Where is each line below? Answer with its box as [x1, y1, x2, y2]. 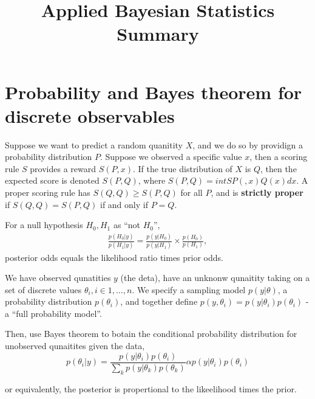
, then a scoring [249, 150, 308, 163]
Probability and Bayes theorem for [5, 79, 302, 104]
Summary [117, 21, 199, 46]
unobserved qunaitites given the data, [5, 339, 145, 352]
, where [138, 174, 166, 187]
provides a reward [30, 162, 96, 175]
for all [180, 186, 203, 199]
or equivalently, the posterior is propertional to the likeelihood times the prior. [5, 382, 297, 395]
